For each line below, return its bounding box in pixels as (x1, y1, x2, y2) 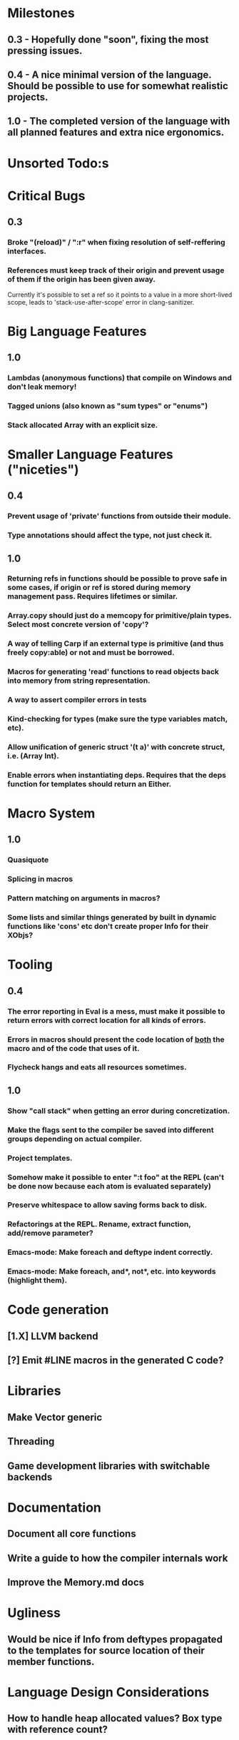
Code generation (7, 1302, 109, 1318)
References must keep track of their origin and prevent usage (7, 265, 225, 275)
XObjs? (7, 930, 34, 940)
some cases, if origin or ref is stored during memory (7, 583, 191, 593)
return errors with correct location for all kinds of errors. (7, 1015, 207, 1025)
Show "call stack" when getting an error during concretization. (7, 1106, 230, 1116)
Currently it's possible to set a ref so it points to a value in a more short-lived (7, 290, 233, 299)
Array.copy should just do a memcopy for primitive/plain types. (7, 611, 232, 621)
